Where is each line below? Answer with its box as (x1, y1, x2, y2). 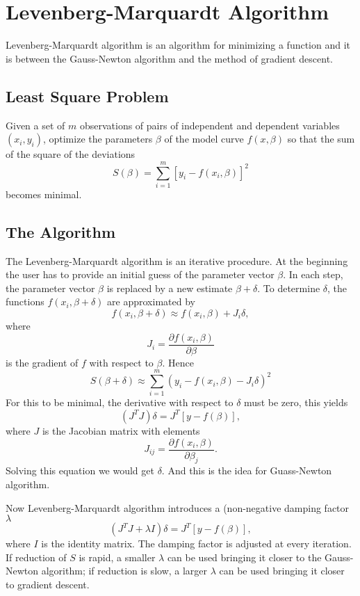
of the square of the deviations (6, 147, 136, 161)
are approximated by (107, 294, 195, 309)
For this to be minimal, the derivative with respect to (6, 395, 234, 410)
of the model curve (164, 131, 244, 146)
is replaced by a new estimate (106, 280, 233, 295)
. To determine (257, 280, 320, 295)
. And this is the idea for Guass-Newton (161, 463, 332, 478)
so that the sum (287, 131, 355, 146)
